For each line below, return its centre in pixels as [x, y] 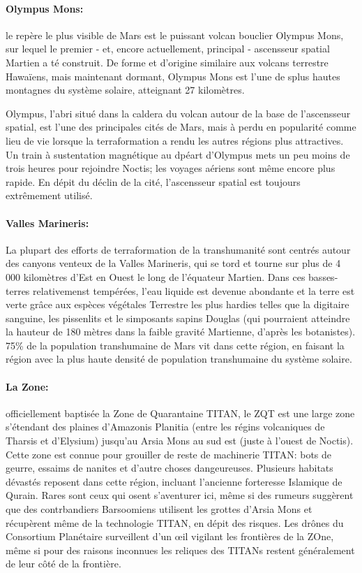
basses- [323, 276]
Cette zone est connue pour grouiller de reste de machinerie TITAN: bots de [169, 454]
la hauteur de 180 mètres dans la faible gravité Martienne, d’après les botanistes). [181, 332]
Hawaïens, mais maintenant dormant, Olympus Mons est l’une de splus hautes [173, 76]
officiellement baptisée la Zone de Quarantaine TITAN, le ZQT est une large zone [180, 413]
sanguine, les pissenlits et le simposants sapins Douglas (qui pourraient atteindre [178, 318]
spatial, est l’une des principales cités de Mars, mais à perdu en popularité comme [181, 127]
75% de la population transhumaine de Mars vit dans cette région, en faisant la [175, 345]
